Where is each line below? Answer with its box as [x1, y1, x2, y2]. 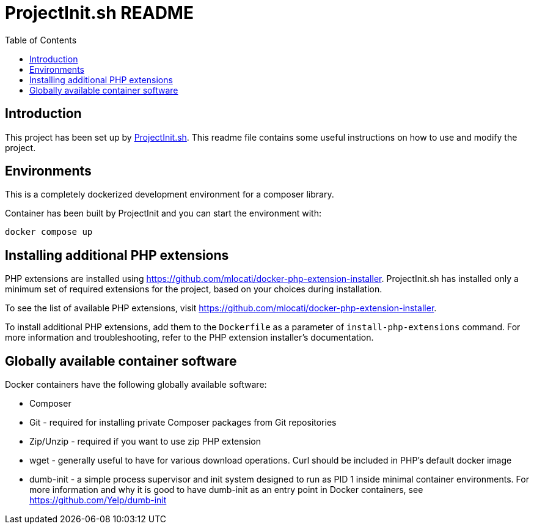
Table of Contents [5, 34, 77, 45]
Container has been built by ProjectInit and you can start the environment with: [5, 208, 321, 219]
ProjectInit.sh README [5, 2, 194, 23]
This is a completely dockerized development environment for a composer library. [5, 189, 334, 200]
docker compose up [5, 227, 93, 237]
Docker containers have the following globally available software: [5, 379, 267, 390]
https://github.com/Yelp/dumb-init [29, 495, 167, 506]
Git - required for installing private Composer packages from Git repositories [29, 417, 337, 428]
